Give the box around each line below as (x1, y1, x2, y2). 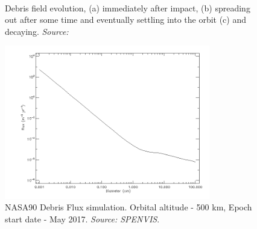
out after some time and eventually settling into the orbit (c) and (5, 13, 247, 26)
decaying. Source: (5, 25, 69, 37)
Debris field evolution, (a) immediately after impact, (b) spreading (5, 1, 250, 14)
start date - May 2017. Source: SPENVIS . (5, 212, 160, 225)
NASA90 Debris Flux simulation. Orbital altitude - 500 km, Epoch (5, 201, 252, 213)
